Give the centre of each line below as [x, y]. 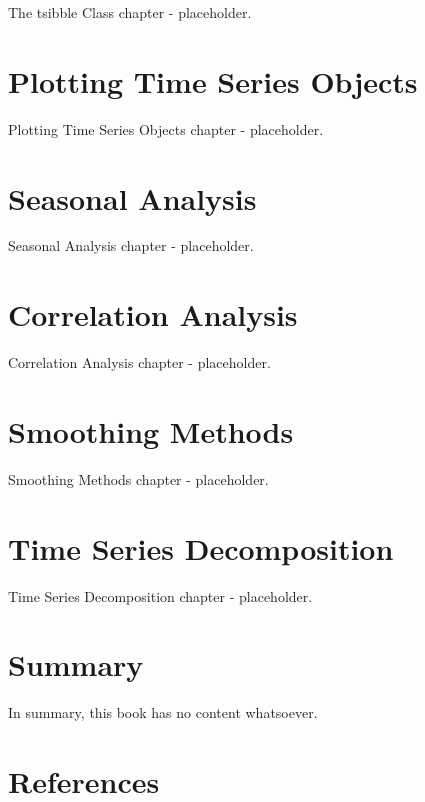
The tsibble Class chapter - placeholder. [130, 12]
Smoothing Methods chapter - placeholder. [138, 478]
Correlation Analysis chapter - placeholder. [139, 362]
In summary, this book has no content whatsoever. [163, 712]
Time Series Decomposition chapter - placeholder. [160, 595]
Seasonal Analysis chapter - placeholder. [131, 245]
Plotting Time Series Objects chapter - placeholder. [166, 128]
